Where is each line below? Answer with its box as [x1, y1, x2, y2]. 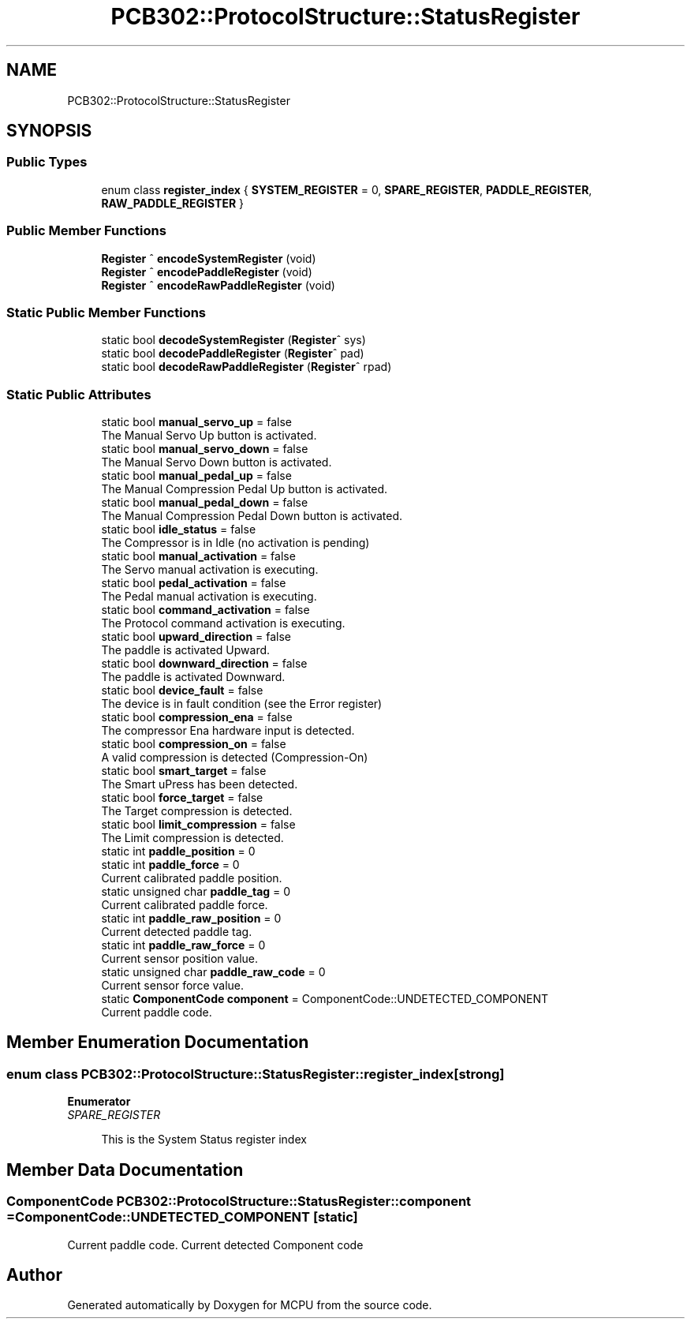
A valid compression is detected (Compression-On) [101, 750, 368, 765]
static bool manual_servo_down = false [101, 442, 308, 456]
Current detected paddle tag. [101, 925, 252, 939]
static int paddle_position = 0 [101, 844, 256, 859]
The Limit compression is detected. [101, 831, 284, 845]
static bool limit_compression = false [101, 818, 296, 832]
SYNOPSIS [6, 121, 92, 141]
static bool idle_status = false [101, 522, 256, 537]
